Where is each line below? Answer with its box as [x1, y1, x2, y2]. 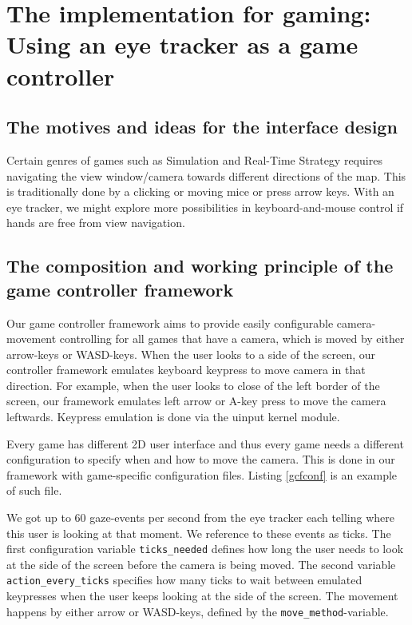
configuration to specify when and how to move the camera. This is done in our [6, 451, 395, 468]
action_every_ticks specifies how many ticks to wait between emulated [6, 571, 362, 588]
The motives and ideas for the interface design [6, 114, 398, 139]
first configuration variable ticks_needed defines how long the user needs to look [6, 540, 404, 557]
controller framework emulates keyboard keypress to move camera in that [6, 361, 366, 378]
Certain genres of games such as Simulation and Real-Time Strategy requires [6, 151, 382, 168]
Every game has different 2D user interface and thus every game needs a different [6, 435, 404, 452]
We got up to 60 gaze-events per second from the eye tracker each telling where [6, 509, 394, 526]
